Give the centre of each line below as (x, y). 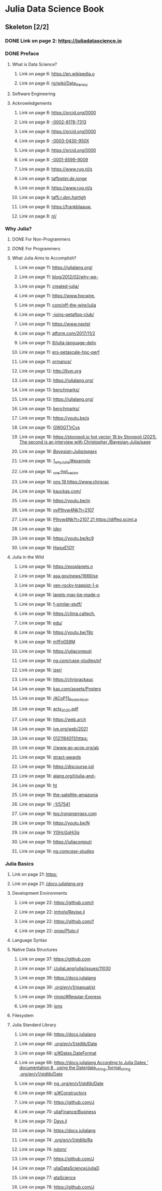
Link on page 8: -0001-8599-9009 (54, 159)
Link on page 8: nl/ (38, 216)
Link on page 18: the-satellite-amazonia (59, 795)
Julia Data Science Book (55, 9)
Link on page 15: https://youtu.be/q (54, 418)
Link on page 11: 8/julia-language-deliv (58, 342)
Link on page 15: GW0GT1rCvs (50, 427)
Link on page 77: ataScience (47, 1178)
